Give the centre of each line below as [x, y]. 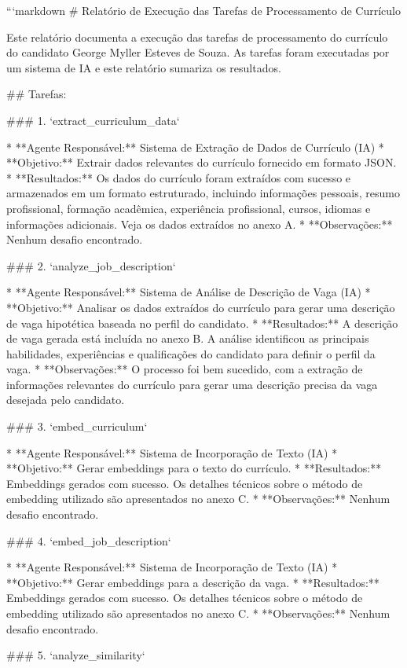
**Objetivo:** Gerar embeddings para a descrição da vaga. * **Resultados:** [193, 582]
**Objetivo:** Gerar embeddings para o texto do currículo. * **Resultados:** [194, 468]
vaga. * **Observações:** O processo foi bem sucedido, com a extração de [185, 369]
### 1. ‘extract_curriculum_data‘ [93, 120]
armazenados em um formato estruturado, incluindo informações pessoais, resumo [203, 193]
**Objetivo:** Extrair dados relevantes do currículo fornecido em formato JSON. [202, 162]
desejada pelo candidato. [66, 400]
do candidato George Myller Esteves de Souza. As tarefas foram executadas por [198, 52]
